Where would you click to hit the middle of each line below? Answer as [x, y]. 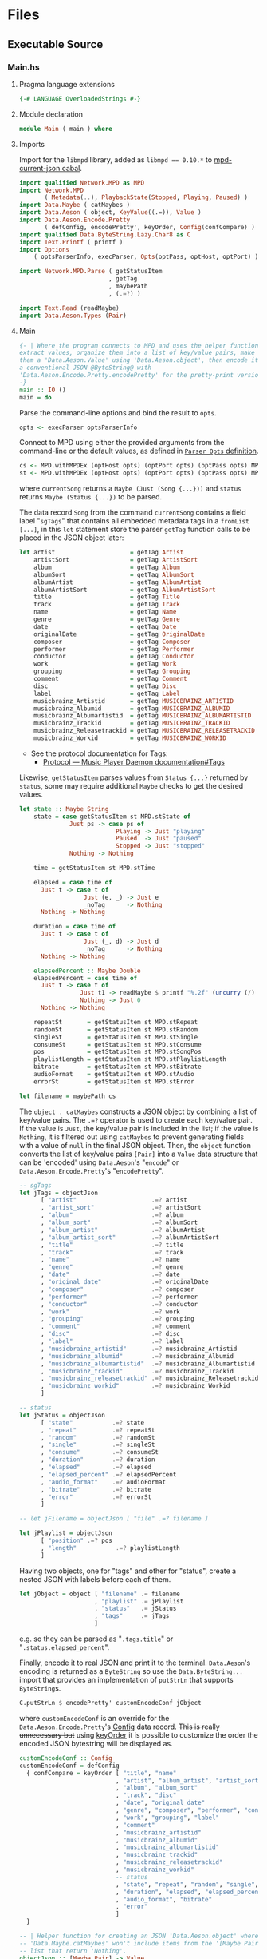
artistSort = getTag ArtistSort [116, 560]
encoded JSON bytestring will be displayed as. [96, 1743]
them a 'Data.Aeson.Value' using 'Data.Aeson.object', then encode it [139, 360]
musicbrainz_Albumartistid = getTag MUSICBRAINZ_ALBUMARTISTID [143, 716]
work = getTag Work [105, 664]
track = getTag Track [107, 605]
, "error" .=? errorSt [96, 1497]
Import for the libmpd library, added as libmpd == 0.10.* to [116, 159]
